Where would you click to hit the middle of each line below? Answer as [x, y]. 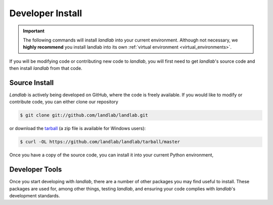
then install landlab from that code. [46, 68]
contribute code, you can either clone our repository [64, 102]
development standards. [35, 196]
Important [34, 31]
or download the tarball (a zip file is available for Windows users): [78, 129]
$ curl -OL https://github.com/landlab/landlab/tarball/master [100, 142]
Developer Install [46, 13]
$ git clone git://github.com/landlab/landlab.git [84, 115]
